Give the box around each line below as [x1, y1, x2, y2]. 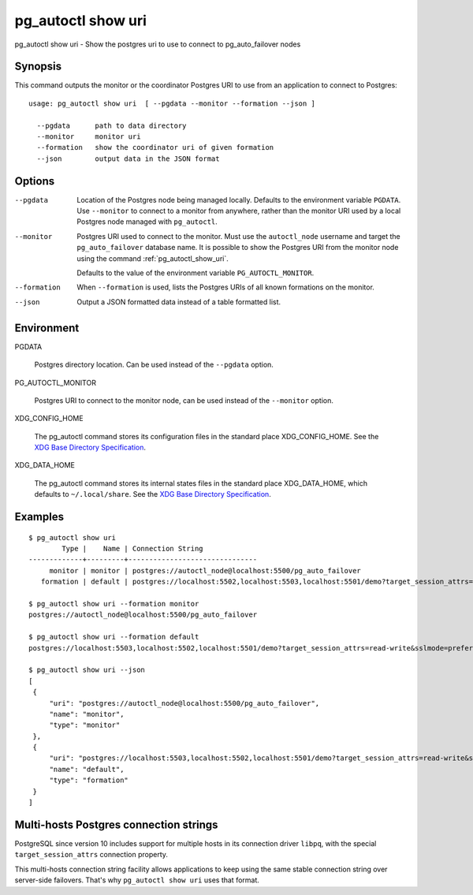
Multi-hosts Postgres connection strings [14, 818, 218, 831]
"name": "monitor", [49, 710, 125, 718]
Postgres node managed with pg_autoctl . [76, 217, 218, 226]
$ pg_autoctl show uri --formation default [28, 632, 199, 642]
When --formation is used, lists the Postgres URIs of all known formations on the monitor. [76, 282, 374, 292]
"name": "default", [49, 765, 125, 774]
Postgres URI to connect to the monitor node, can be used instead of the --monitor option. [34, 395, 334, 405]
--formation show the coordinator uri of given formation [36, 143, 274, 152]
